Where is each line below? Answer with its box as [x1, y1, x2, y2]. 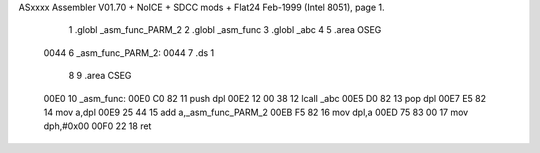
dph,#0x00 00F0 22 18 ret [43, 120, 152, 132]
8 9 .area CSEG [68, 70, 132, 82]
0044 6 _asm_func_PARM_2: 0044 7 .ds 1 [43, 46, 215, 59]
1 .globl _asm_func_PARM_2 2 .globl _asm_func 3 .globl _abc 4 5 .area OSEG [68, 24, 382, 36]
